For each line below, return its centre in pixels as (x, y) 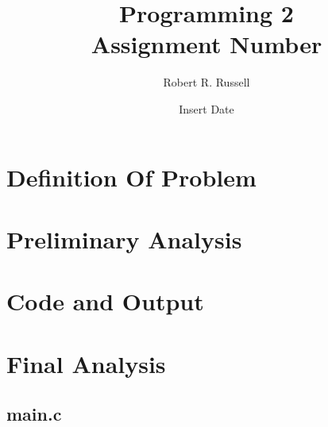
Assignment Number (206, 44)
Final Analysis (86, 363)
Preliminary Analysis (124, 239)
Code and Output (105, 301)
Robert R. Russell (206, 82)
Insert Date (206, 108)
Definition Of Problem (131, 177)
